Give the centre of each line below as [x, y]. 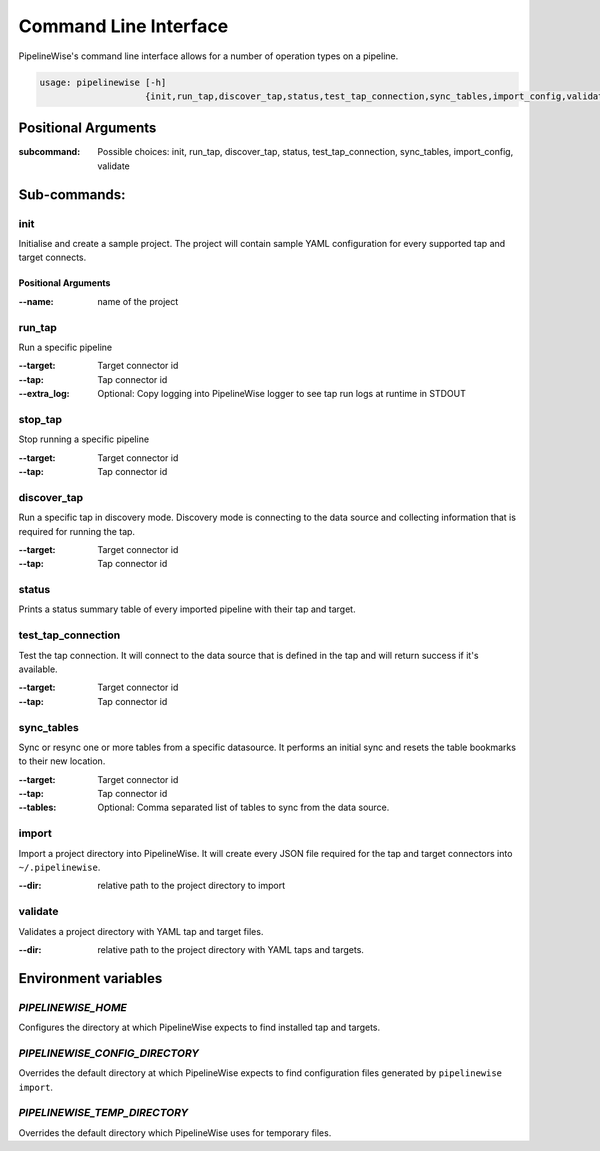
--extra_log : [44, 394]
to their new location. [62, 761]
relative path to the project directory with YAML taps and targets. [231, 949]
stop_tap [40, 419]
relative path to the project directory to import [191, 886]
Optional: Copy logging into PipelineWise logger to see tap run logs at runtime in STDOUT [282, 394]
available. [38, 669]
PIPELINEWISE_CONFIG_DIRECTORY [109, 1053]
